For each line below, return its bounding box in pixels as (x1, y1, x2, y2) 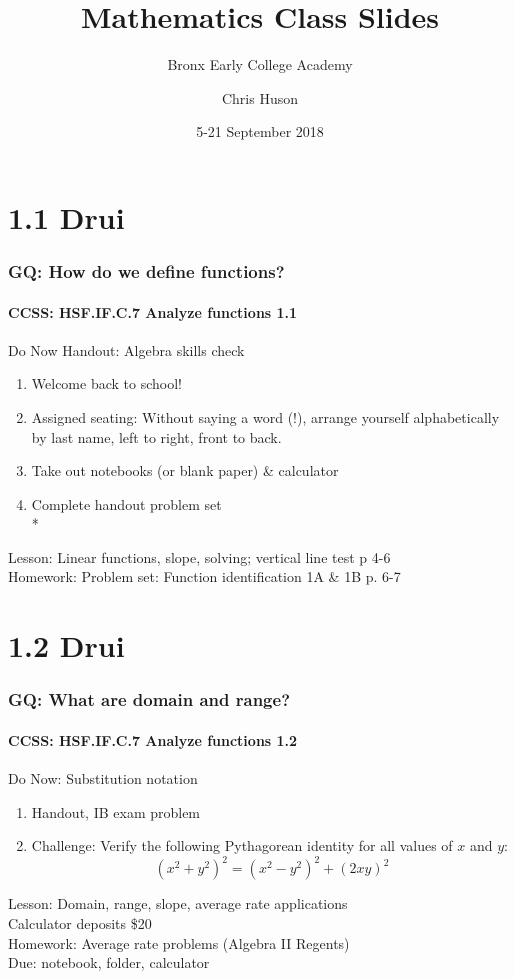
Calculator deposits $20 (8, 912, 152, 933)
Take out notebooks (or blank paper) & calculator (31, 460, 339, 481)
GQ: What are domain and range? (8, 687, 291, 712)
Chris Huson (221, 87, 299, 108)
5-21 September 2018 (196, 121, 324, 142)
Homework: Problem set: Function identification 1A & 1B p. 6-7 (8, 566, 401, 587)
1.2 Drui (8, 625, 125, 666)
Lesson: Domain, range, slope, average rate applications (8, 893, 348, 914)
